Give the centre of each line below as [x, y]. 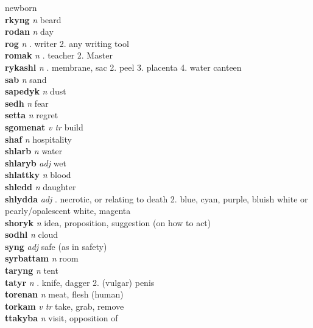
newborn [21, 7]
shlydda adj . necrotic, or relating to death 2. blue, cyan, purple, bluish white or [156, 198]
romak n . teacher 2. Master [59, 55]
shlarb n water [34, 151]
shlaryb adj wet [36, 162]
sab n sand [26, 79]
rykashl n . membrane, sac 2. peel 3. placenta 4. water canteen [123, 67]
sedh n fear [27, 103]
